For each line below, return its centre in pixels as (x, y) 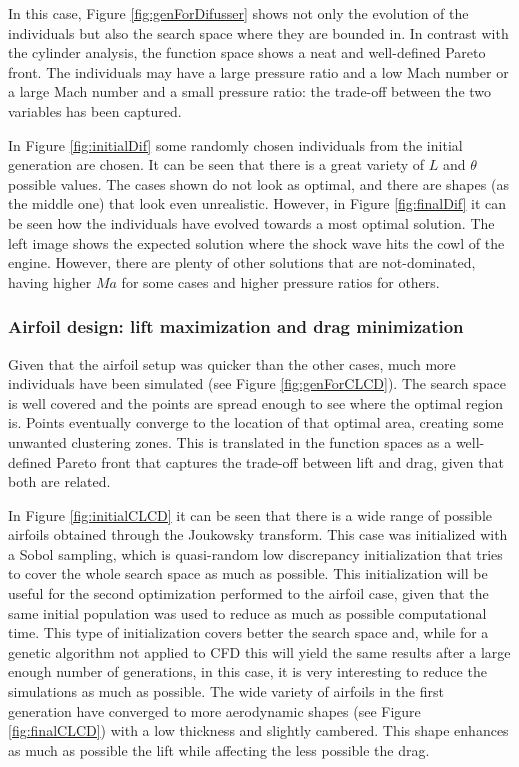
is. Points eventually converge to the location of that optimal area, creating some (256, 422)
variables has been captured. (95, 110)
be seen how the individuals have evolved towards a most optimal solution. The (251, 222)
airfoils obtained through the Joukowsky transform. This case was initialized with (258, 534)
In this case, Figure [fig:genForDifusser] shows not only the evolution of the (238, 13)
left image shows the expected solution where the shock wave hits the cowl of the (256, 242)
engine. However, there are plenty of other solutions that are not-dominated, (242, 262)
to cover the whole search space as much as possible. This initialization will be (248, 573)
